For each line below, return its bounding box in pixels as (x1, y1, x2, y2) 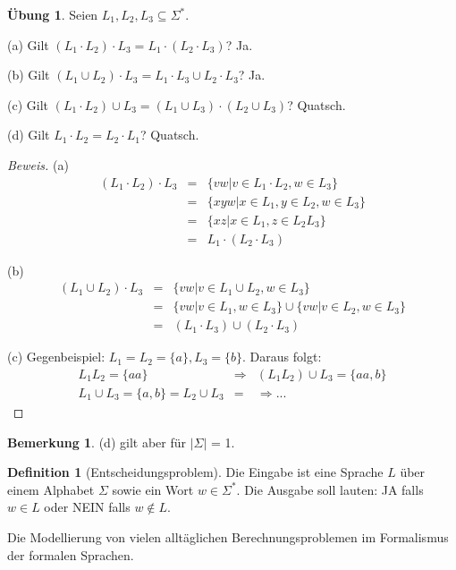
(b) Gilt (7, 65, 50, 84)
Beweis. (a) (7, 155, 69, 174)
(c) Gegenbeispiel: (7, 347, 106, 366)
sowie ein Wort (112, 480, 194, 498)
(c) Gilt (7, 95, 48, 114)
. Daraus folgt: (242, 347, 322, 366)
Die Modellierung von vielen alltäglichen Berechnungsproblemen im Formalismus (7, 528, 449, 546)
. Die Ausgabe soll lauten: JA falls (236, 480, 424, 498)
